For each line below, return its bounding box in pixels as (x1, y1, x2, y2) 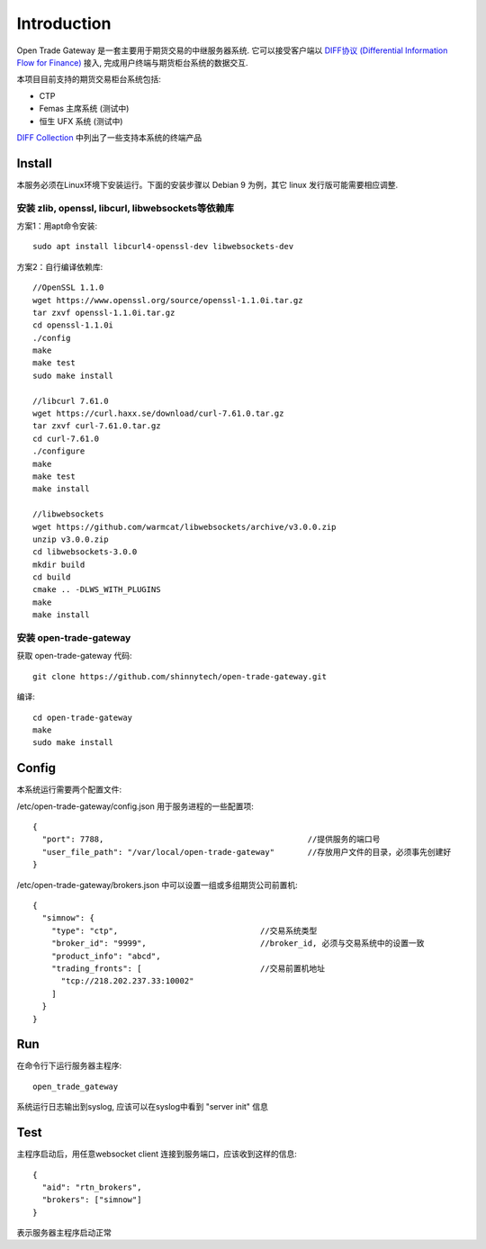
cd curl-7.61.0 (32, 433, 100, 444)
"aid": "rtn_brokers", (41, 1182, 142, 1192)
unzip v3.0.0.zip (32, 534, 109, 544)
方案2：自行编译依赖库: (16, 261, 103, 272)
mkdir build (32, 559, 85, 570)
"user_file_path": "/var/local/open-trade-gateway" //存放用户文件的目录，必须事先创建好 (41, 847, 452, 857)
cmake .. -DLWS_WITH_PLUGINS (32, 585, 161, 595)
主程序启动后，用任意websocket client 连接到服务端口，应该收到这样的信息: (16, 1148, 297, 1160)
